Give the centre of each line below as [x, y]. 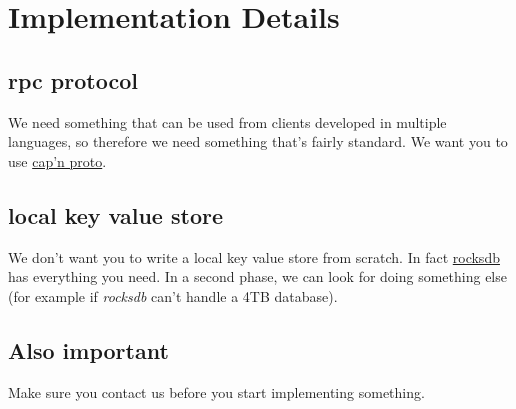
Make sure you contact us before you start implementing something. [216, 391]
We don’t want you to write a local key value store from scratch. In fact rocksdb [254, 256]
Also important [88, 349]
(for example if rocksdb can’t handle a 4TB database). [173, 295]
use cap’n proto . [57, 160]
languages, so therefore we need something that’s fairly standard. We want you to [258, 141]
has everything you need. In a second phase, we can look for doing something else [257, 276]
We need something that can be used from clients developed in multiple [227, 121]
